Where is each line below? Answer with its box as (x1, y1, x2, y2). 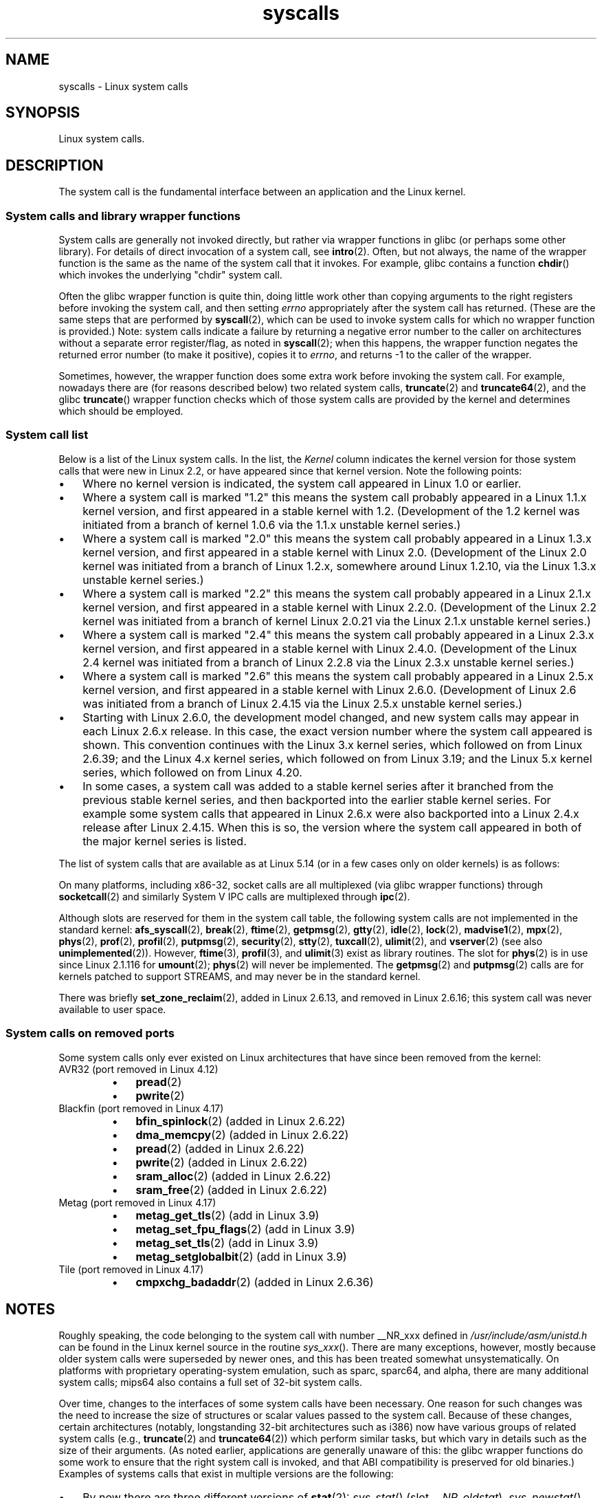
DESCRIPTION (5, 156, 104, 174)
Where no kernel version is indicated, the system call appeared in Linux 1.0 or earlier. (82, 476, 522, 490)
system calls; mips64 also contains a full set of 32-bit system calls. (58, 1376, 362, 1389)
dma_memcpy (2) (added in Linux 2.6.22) (135, 1127, 349, 1142)
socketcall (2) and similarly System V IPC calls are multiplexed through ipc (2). (58, 890, 410, 902)
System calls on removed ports (5, 1026, 175, 1041)
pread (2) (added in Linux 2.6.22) (135, 1141, 304, 1155)
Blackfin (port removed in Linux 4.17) (58, 1102, 224, 1114)
